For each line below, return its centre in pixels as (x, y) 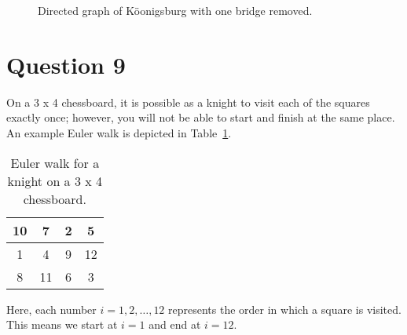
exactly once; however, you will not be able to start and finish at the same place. (201, 117)
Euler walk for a (55, 162)
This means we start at (62, 324)
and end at (175, 324)
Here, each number (51, 309)
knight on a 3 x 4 (55, 180)
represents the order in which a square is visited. (285, 309)
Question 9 (66, 64)
